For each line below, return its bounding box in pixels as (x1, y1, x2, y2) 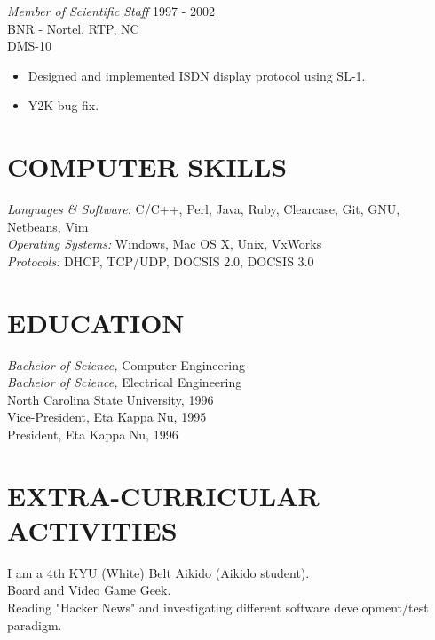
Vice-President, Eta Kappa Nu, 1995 (7, 407, 207, 426)
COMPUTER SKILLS (7, 148, 288, 185)
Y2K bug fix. (28, 96, 99, 115)
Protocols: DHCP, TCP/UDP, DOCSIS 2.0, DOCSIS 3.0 (7, 251, 314, 270)
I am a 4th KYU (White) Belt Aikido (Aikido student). (7, 563, 310, 581)
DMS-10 (7, 36, 51, 55)
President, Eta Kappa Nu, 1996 (7, 424, 178, 443)
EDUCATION (7, 304, 185, 340)
